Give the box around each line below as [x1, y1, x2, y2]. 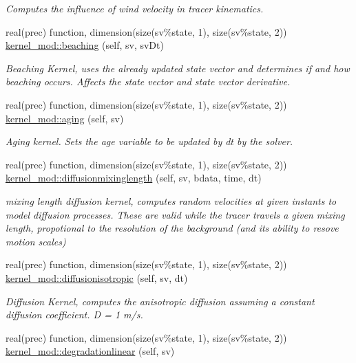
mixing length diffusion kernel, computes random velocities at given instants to [6, 193, 337, 208]
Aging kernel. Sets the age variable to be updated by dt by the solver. [6, 134, 293, 148]
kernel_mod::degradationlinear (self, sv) [6, 344, 175, 358]
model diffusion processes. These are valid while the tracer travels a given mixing [6, 207, 345, 221]
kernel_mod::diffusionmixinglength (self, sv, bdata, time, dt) [6, 170, 262, 185]
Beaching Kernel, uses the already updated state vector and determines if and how [6, 60, 350, 75]
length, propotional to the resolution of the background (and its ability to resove [6, 221, 339, 235]
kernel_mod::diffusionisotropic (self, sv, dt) [6, 270, 188, 285]
